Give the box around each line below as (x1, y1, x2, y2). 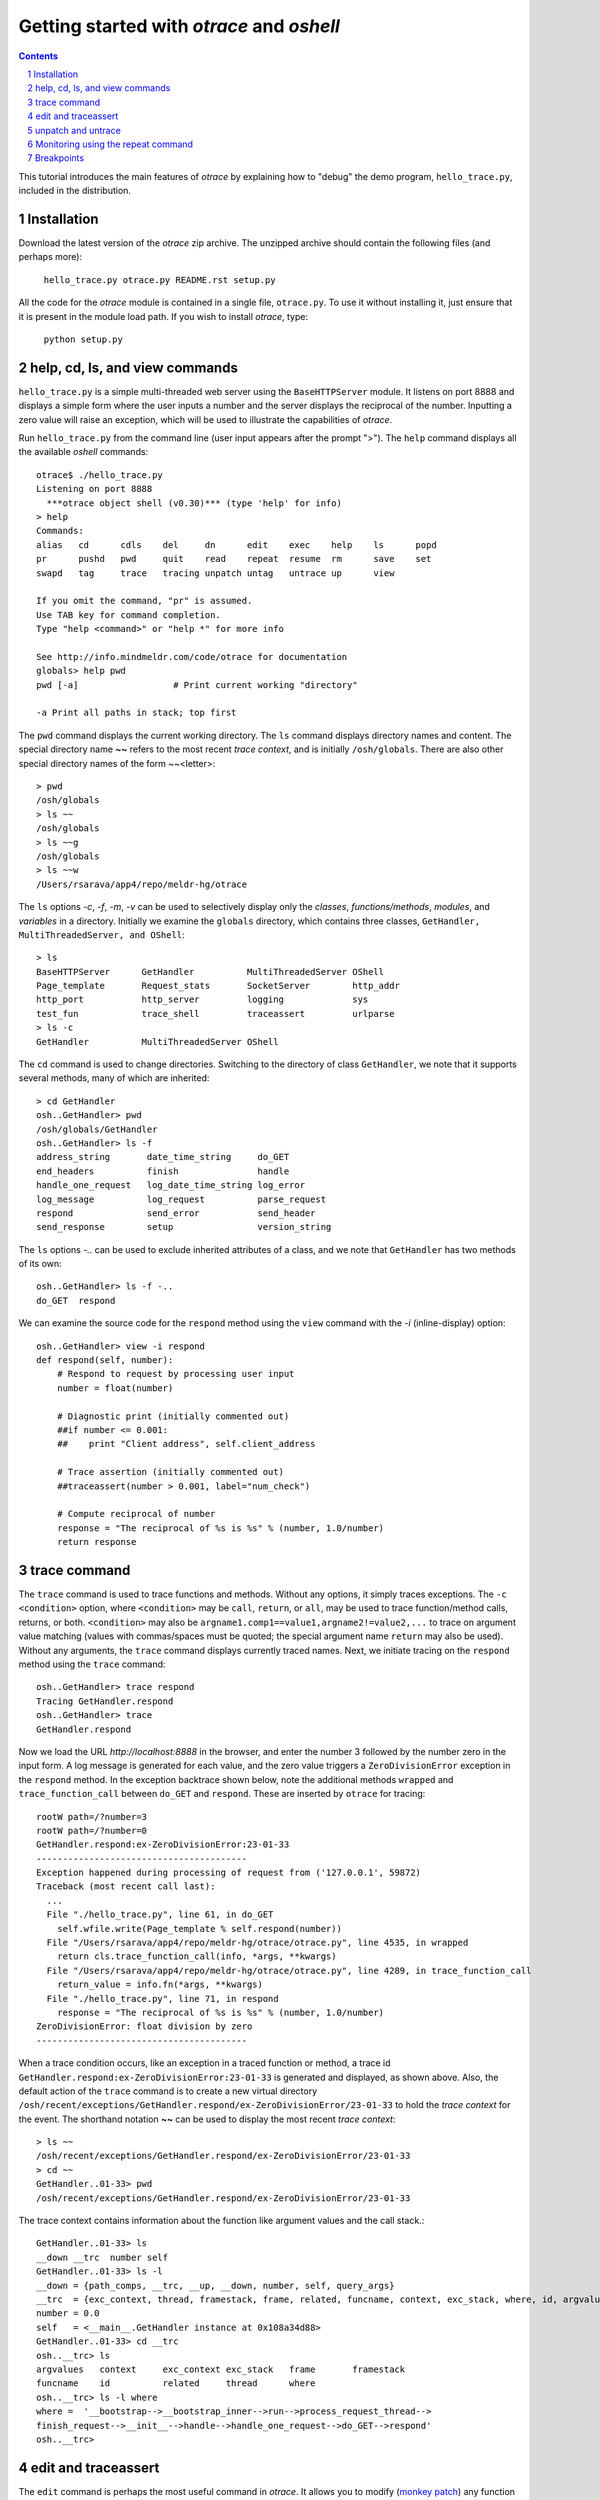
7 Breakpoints (27, 152, 85, 164)
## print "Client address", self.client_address (56, 1438, 316, 1450)
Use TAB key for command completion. (36, 609, 222, 620)
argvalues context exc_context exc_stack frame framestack (36, 2363, 406, 2375)
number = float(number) (56, 1382, 174, 1394)
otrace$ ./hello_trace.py (36, 469, 164, 480)
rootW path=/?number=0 (36, 1825, 148, 1836)
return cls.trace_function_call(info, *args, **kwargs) (56, 1951, 337, 1962)
